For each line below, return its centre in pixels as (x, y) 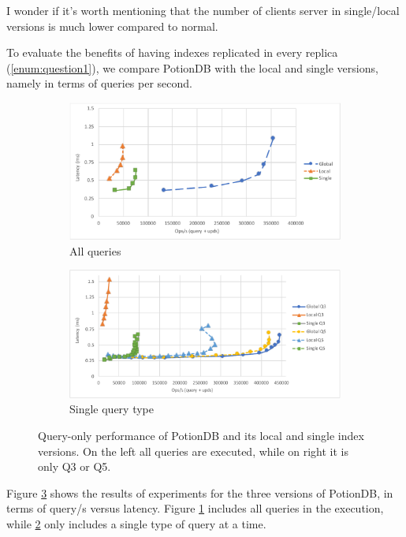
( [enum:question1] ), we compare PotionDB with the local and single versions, (192, 67)
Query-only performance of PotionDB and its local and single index (201, 435)
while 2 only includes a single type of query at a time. (136, 523)
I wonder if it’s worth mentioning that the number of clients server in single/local (203, 10)
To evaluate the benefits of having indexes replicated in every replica (172, 52)
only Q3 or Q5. (74, 466)
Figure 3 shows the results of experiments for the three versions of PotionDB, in (200, 492)
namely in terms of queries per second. (99, 83)
